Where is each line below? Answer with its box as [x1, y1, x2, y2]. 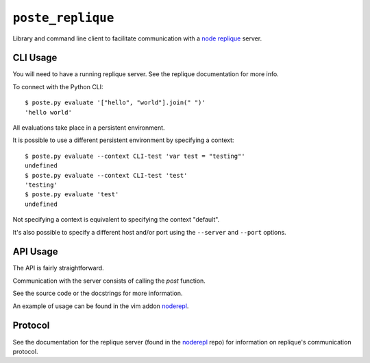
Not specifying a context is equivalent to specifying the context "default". [12, 215, 220, 224]
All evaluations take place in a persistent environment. [12, 124, 165, 132]
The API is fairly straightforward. [12, 264, 104, 272]
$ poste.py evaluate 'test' [25, 191, 119, 198]
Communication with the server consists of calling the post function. [12, 277, 206, 285]
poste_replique [12, 10, 114, 25]
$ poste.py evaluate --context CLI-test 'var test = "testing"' [25, 152, 246, 160]
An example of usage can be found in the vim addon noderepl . [12, 302, 189, 310]
